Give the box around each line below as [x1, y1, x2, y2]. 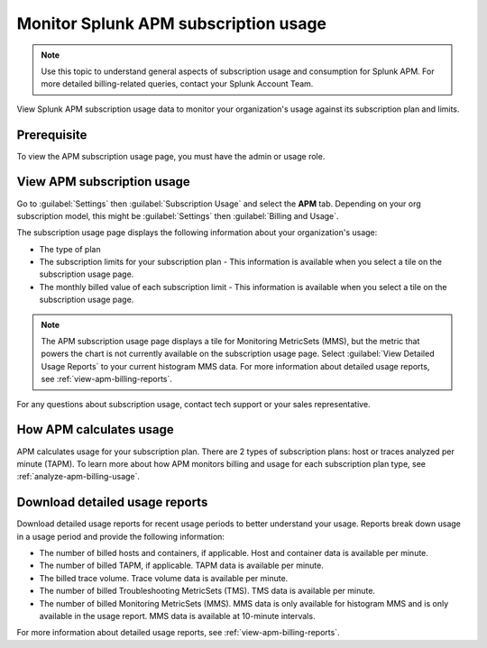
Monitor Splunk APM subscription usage [16, 14, 327, 33]
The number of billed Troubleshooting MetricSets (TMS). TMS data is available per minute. [39, 586, 376, 597]
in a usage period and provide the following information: [16, 531, 225, 542]
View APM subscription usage [16, 174, 191, 189]
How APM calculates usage [16, 422, 175, 437]
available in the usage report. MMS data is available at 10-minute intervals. [39, 610, 316, 621]
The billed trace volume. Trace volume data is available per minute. [39, 572, 289, 583]
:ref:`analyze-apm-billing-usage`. [16, 471, 140, 482]
